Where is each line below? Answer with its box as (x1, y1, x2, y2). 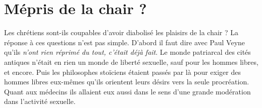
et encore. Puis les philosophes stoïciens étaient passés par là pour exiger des (4, 66, 241, 77)
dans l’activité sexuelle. (4, 96, 76, 106)
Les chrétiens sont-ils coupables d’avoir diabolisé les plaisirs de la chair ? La (4, 27, 238, 38)
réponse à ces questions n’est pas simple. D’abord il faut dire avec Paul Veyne (4, 37, 245, 47)
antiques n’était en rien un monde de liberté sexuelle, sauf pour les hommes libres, (4, 56, 258, 67)
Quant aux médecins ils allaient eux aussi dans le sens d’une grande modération (4, 86, 251, 96)
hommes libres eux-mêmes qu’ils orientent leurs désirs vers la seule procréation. (4, 76, 249, 87)
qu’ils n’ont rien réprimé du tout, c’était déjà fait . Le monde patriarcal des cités (4, 47, 251, 57)
